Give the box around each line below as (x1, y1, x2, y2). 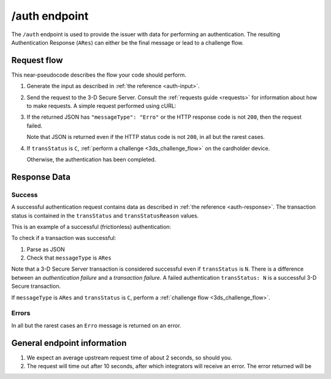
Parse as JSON (26, 246, 65, 253)
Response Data (11, 171, 70, 182)
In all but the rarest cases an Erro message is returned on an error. (11, 321, 181, 329)
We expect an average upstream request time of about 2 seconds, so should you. (26, 354, 232, 361)
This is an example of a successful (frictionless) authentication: (11, 223, 172, 230)
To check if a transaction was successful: (11, 235, 116, 242)
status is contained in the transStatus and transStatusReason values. (11, 212, 199, 219)
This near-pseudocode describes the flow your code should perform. (11, 71, 187, 78)
